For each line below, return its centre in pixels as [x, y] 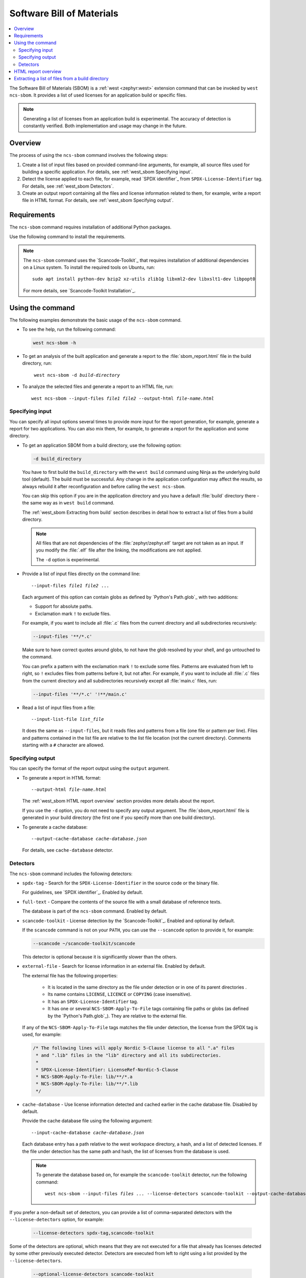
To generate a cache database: [55, 827]
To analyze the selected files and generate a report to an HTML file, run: [98, 386]
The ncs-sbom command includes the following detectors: [71, 874]
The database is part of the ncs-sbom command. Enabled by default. [95, 911]
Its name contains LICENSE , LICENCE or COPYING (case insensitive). [120, 994]
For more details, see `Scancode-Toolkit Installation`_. [80, 290]
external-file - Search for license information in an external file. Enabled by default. [114, 966]
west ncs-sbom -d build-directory [77, 375]
